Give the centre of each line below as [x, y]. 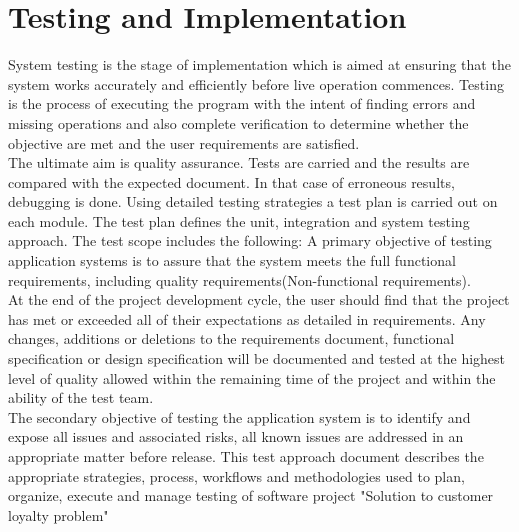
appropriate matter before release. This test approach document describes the [246, 456]
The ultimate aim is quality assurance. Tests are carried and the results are [239, 162]
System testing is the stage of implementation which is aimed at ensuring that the [259, 64]
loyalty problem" [58, 514]
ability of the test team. [81, 397]
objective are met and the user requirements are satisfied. [184, 142]
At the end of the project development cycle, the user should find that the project [259, 299]
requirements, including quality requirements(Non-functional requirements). [239, 279]
